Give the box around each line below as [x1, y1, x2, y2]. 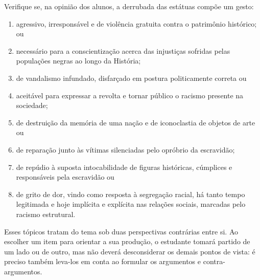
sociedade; [16, 100, 48, 111]
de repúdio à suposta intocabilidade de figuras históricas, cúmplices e [16, 161, 232, 172]
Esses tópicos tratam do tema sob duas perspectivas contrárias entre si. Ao [4, 226, 239, 236]
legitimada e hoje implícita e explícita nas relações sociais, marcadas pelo [16, 199, 246, 209]
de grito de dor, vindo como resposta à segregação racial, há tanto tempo [16, 188, 245, 199]
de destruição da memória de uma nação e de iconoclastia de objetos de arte [16, 117, 255, 127]
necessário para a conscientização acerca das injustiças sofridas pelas [16, 45, 230, 56]
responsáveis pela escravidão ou [16, 171, 114, 182]
